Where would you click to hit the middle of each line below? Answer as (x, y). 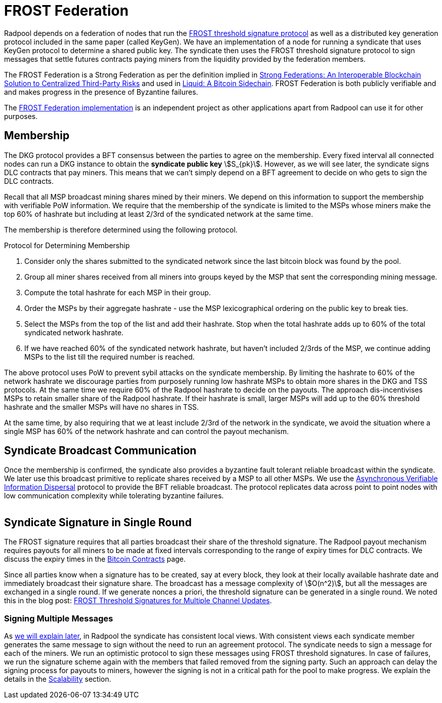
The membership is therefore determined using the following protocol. (121, 229)
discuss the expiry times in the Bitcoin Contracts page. (95, 559)
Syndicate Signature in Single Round (98, 522)
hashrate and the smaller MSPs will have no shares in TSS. (102, 407)
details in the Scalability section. (58, 679)
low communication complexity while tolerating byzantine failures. (114, 496)
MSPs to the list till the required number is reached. (109, 357)
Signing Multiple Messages (59, 618)
